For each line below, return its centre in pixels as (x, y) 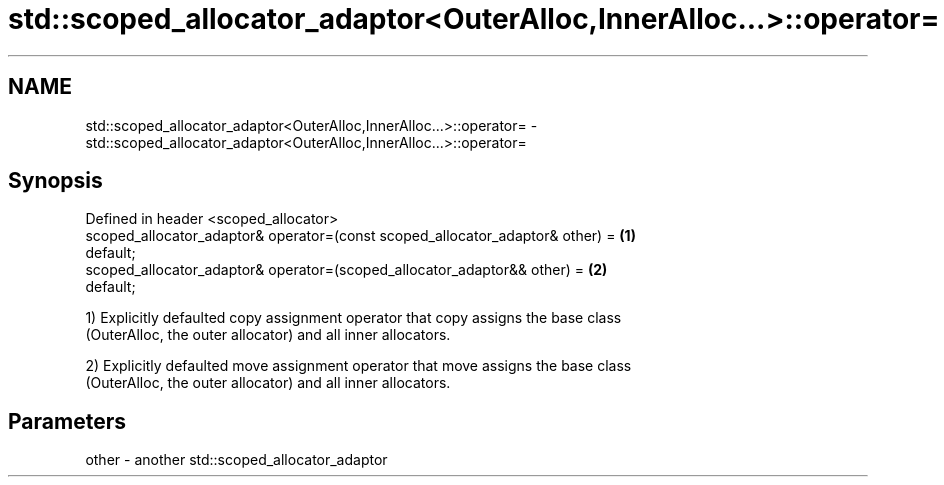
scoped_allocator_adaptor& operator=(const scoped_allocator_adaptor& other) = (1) (360, 236)
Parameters (67, 421)
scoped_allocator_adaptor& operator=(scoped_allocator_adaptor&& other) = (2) (346, 270)
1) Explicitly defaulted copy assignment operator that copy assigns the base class (353, 318)
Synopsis (55, 181)
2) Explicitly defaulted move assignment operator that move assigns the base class (358, 366)
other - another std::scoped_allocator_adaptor (236, 460)
